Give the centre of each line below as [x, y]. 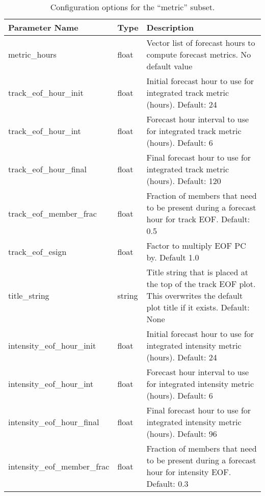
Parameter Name [43, 27]
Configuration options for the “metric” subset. [132, 7]
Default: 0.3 [167, 484]
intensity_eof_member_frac [59, 466]
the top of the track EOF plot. [201, 284]
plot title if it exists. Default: [198, 307]
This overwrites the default [195, 295]
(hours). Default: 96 [182, 434]
